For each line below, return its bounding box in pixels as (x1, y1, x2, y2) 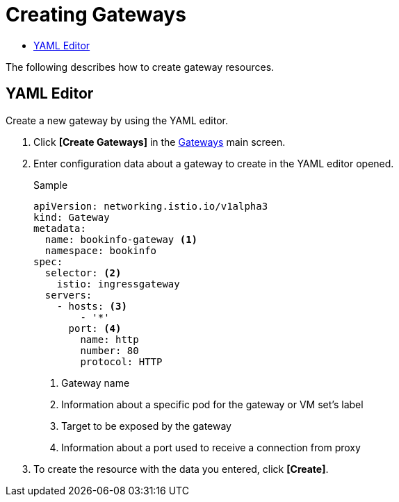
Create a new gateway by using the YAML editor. (6, 114, 228, 126)
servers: (44, 289, 92, 301)
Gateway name (61, 376, 130, 389)
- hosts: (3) (56, 300, 127, 312)
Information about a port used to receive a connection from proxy (61, 441, 361, 453)
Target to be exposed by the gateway (61, 419, 231, 432)
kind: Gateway (33, 211, 110, 223)
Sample (33, 178, 68, 191)
